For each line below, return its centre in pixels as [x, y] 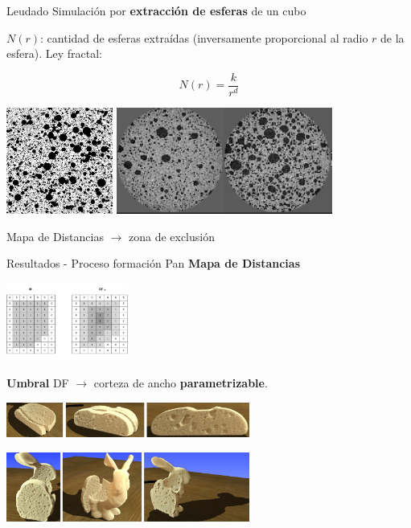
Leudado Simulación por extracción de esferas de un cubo [156, 10]
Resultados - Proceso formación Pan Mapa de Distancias [153, 263]
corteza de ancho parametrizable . [181, 383]
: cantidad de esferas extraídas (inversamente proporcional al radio [204, 37]
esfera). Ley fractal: [54, 53]
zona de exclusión [171, 236]
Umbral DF [38, 383]
